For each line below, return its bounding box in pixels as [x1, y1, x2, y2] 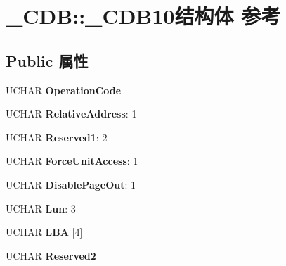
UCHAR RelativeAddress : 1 [6, 106, 137, 121]
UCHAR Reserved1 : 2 [6, 129, 108, 144]
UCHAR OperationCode [6, 82, 122, 97]
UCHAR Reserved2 [6, 248, 96, 262]
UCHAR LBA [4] [6, 224, 83, 239]
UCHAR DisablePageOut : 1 [6, 177, 136, 191]
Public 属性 [6, 49, 89, 71]
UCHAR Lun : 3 [6, 201, 76, 215]
